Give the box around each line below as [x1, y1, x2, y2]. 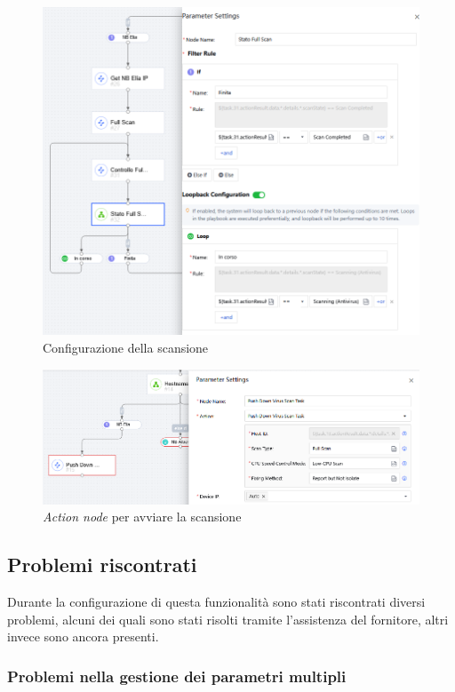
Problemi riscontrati [7, 551, 197, 578]
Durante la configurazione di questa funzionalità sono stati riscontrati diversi [7, 593, 426, 611]
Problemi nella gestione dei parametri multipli [7, 664, 347, 687]
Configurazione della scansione [43, 338, 209, 356]
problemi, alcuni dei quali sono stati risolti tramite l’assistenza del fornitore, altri [7, 609, 449, 628]
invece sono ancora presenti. [7, 627, 159, 646]
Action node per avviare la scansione [43, 507, 242, 526]
